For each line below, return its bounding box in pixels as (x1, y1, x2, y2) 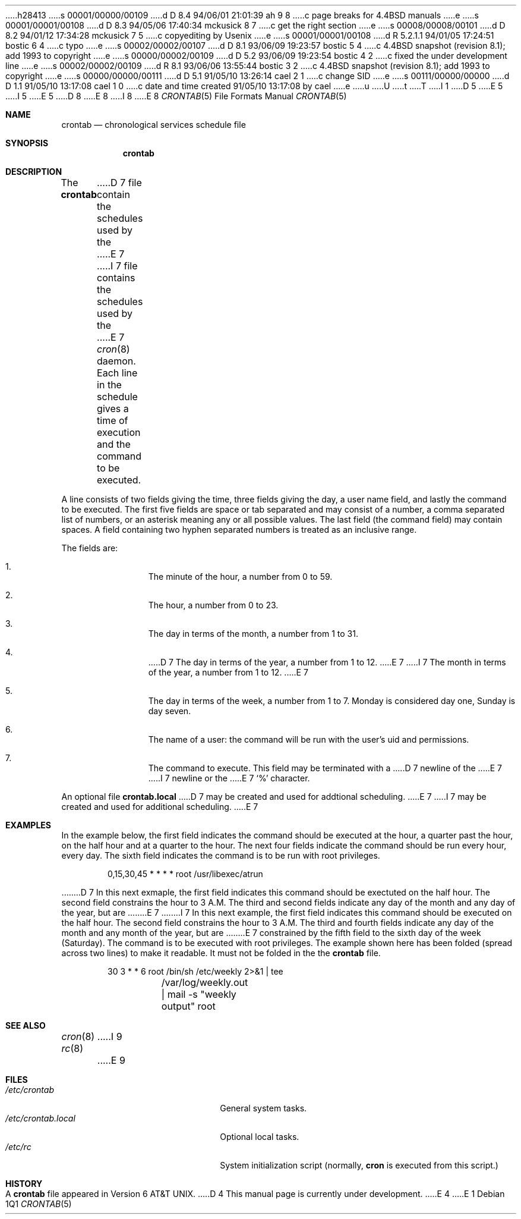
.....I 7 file (97, 260, 138, 272)
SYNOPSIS (5, 138, 49, 148)
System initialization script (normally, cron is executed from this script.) (220, 1160, 498, 1170)
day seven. (148, 706, 191, 716)
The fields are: (61, 543, 118, 553)
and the (97, 438, 131, 450)
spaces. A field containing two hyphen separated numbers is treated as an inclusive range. (61, 524, 417, 535)
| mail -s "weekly (161, 988, 236, 1000)
